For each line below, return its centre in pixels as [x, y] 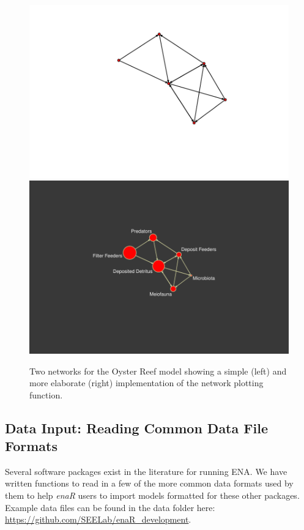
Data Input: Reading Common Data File [136, 427]
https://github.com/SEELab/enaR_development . [98, 519]
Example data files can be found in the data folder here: [110, 507]
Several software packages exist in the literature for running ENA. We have [146, 471]
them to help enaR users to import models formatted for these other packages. [152, 495]
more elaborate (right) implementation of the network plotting [146, 383]
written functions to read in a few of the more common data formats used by [149, 483]
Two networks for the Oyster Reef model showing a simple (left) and [158, 371]
